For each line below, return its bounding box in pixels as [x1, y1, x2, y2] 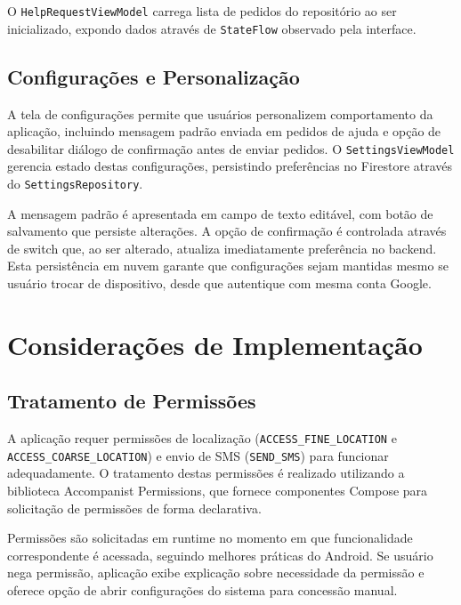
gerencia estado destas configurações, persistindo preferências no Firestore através [7, 157, 453, 175]
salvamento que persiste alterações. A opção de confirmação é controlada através [7, 222, 447, 240]
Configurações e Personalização [7, 62, 300, 90]
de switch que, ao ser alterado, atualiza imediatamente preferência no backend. [7, 238, 437, 257]
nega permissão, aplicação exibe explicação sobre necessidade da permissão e [7, 563, 425, 582]
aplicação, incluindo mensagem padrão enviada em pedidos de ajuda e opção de [7, 122, 441, 141]
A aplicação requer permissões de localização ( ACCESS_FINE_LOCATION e [7, 429, 397, 448]
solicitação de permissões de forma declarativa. [7, 498, 262, 517]
